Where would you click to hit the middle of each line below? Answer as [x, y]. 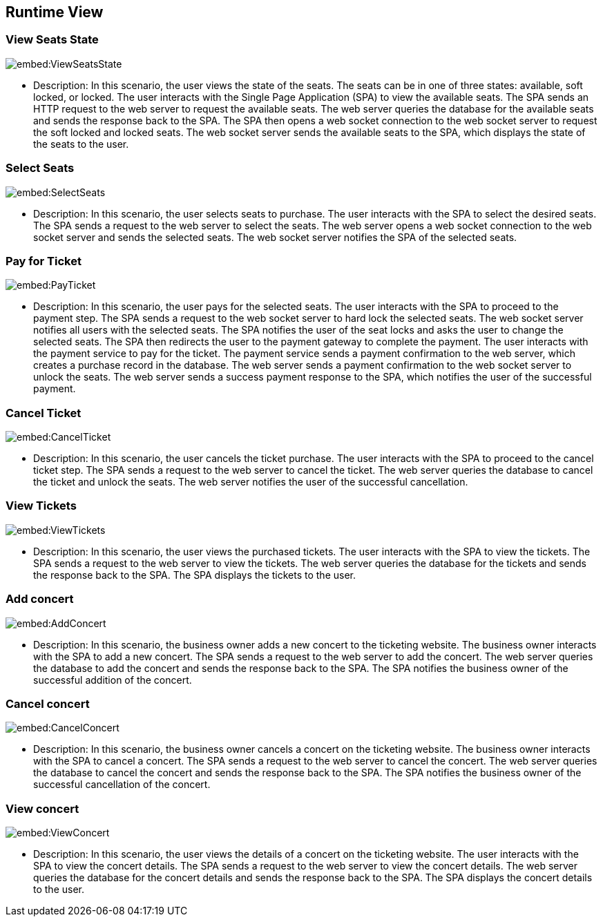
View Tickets [41, 506]
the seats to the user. [81, 144]
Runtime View [55, 12]
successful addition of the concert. [113, 680]
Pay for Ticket [44, 261]
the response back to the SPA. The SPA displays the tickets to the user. [195, 575]
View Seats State [52, 40]
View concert [42, 808]
